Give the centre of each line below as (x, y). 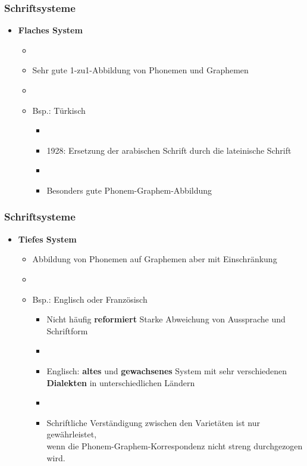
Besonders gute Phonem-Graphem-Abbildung (129, 190)
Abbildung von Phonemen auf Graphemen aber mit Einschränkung (155, 259)
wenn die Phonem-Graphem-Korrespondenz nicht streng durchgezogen (175, 445)
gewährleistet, (72, 434)
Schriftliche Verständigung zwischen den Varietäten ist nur (153, 422)
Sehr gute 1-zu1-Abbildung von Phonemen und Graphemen (140, 70)
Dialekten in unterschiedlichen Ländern (121, 382)
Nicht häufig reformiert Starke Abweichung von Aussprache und (166, 319)
